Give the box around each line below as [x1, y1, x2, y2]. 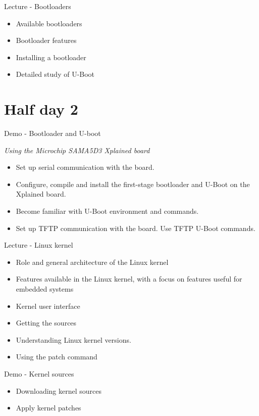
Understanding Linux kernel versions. [16, 334, 131, 345]
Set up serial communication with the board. [16, 162, 154, 172]
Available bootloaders [16, 18, 82, 28]
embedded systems [16, 284, 74, 294]
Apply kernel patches [16, 402, 81, 413]
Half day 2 [4, 99, 78, 119]
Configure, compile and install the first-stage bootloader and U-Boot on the [16, 178, 250, 189]
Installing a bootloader [16, 52, 86, 62]
